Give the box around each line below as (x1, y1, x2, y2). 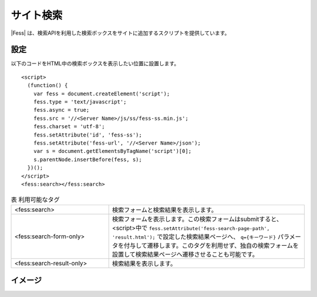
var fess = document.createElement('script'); (33, 90, 170, 97)
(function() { (27, 82, 68, 89)
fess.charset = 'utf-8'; (33, 124, 105, 130)
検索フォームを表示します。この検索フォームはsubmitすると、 (112, 215, 283, 223)
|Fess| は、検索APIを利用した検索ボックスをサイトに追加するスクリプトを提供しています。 (11, 29, 230, 36)
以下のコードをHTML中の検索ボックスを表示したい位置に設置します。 (11, 60, 180, 67)
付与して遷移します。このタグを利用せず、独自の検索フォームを (123, 241, 299, 249)
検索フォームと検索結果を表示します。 (112, 206, 217, 214)
